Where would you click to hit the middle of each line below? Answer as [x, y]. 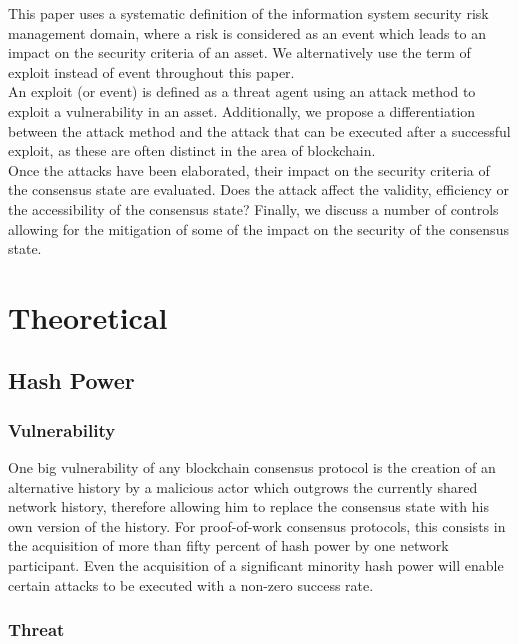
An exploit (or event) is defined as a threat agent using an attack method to [242, 91]
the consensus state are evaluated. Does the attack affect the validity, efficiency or [259, 189]
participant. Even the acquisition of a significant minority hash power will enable [256, 565]
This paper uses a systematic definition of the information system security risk [248, 13]
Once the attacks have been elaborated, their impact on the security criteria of [249, 169]
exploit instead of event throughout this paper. [151, 71]
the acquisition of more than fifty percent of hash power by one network [228, 545]
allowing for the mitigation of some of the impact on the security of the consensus [258, 228]
